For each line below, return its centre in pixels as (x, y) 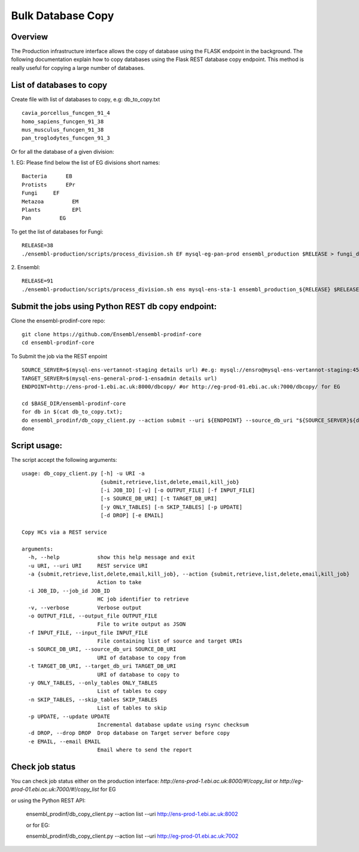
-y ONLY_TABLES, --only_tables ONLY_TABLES (93, 683)
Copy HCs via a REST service (64, 532)
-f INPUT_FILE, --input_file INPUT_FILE (88, 632)
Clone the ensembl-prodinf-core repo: (58, 321)
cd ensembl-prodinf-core (58, 343)
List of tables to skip (132, 708)
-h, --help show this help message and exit (112, 557)
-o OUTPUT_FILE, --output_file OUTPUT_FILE (93, 616)
